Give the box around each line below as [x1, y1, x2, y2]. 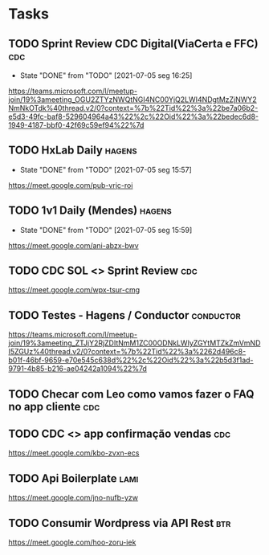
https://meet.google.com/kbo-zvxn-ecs [8, 448, 140, 458]
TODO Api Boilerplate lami [8, 471, 139, 485]
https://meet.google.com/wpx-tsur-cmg [8, 285, 141, 295]
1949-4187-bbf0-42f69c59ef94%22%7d [8, 120, 145, 129]
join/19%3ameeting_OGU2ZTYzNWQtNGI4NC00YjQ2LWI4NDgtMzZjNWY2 [8, 95, 257, 104]
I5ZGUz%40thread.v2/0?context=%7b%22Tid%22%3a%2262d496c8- [8, 347, 247, 357]
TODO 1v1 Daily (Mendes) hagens [8, 204, 173, 218]
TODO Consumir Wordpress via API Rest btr [8, 516, 231, 530]
